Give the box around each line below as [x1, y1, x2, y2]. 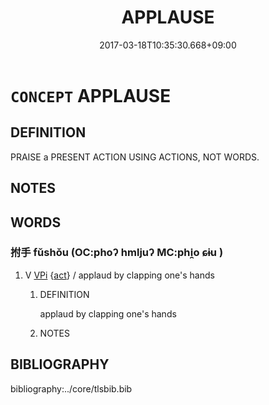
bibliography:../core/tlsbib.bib [10, 382, 133, 395]
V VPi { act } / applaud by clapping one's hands [24, 269, 215, 281]
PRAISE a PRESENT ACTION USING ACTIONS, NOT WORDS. [10, 151, 260, 163]
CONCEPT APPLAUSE [10, 84, 172, 107]
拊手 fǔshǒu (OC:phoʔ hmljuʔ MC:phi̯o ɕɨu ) [10, 246, 224, 260]
